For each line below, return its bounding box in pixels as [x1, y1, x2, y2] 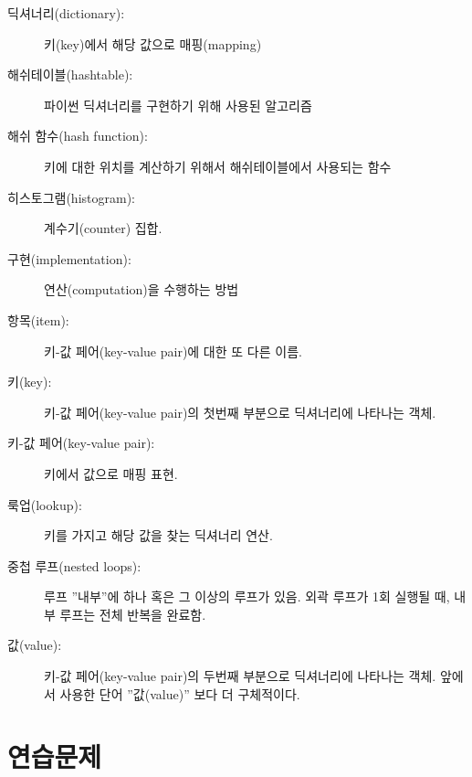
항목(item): [7, 310, 69, 329]
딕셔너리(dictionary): [7, 4, 125, 22]
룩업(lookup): [7, 495, 82, 514]
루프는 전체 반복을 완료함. [59, 604, 206, 623]
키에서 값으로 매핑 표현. [44, 463, 178, 483]
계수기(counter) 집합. [44, 218, 163, 238]
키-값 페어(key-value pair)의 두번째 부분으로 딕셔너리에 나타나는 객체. [44, 666, 436, 686]
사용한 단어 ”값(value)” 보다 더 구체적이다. [59, 684, 300, 703]
